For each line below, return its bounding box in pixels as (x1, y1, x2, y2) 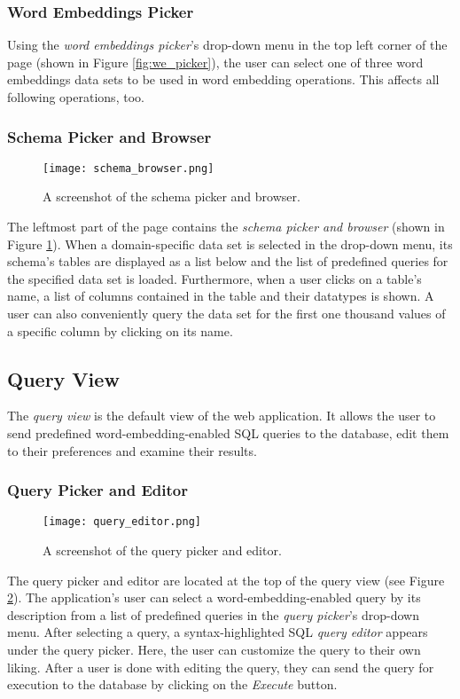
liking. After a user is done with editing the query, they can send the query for (7, 657, 434, 676)
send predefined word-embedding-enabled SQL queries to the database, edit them (7, 424, 449, 443)
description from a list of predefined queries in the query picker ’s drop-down (7, 605, 420, 624)
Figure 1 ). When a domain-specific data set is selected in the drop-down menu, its (7, 234, 453, 253)
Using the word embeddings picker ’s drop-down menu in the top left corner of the (7, 35, 448, 54)
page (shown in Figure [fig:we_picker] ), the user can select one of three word (7, 52, 424, 71)
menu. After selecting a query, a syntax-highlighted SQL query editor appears (7, 623, 428, 641)
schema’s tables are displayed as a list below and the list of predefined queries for (7, 252, 448, 271)
